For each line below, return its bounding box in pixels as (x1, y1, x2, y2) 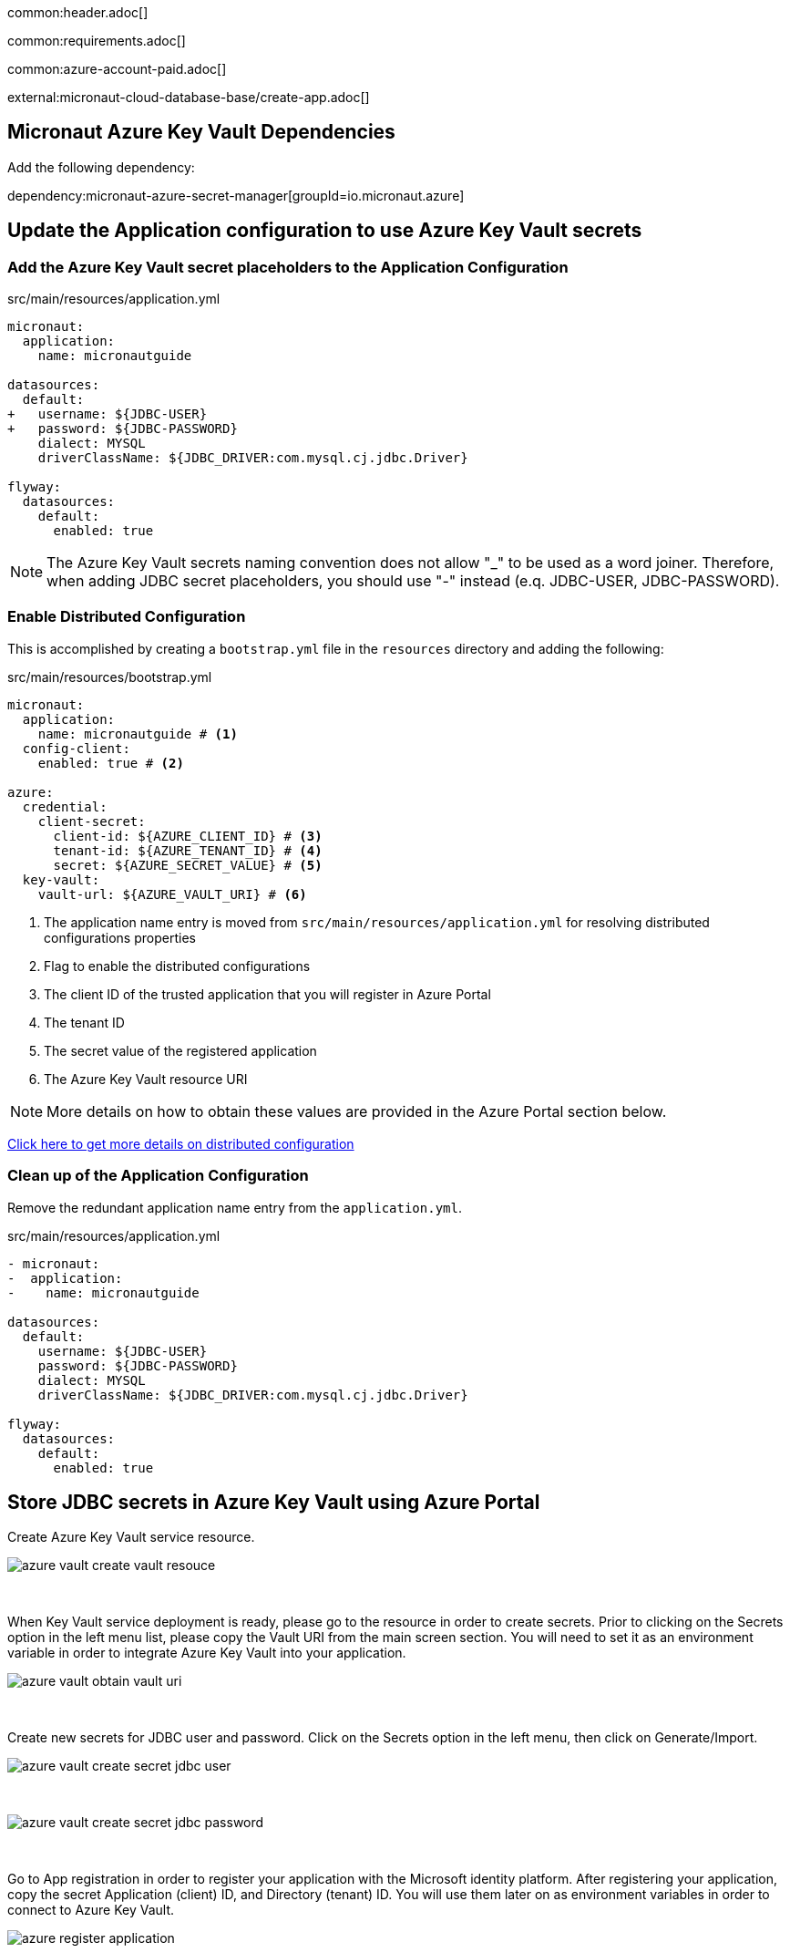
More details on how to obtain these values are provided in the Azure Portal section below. (46, 1101, 667, 1121)
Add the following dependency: (7, 159, 195, 175)
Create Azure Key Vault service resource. (7, 1529, 255, 1545)
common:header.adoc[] (7, 5, 149, 20)
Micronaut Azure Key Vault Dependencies (7, 120, 395, 144)
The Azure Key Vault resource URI (44, 1070, 248, 1087)
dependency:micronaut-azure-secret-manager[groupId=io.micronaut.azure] (7, 187, 465, 203)
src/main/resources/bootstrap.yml (7, 668, 212, 685)
